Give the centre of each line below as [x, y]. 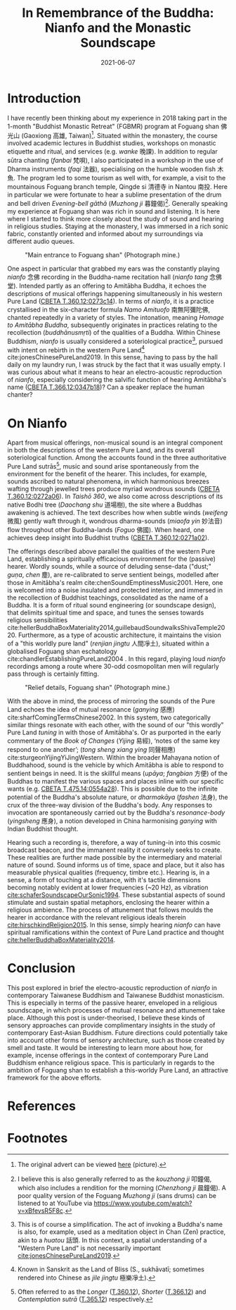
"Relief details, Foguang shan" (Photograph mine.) [98, 687]
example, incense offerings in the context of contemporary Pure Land [108, 1055]
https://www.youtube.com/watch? [143, 1203]
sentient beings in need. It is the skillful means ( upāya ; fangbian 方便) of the [118, 773]
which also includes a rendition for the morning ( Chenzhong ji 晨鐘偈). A [122, 1187]
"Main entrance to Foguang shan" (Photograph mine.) [103, 255]
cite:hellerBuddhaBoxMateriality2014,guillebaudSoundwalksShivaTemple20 [116, 627]
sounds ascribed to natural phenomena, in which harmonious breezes [108, 481]
